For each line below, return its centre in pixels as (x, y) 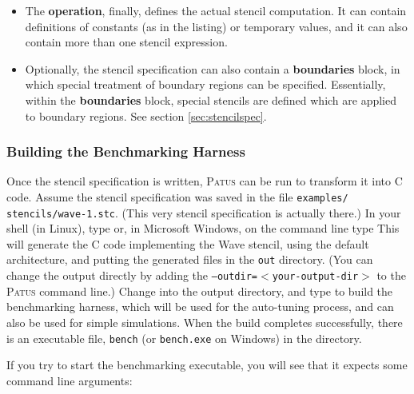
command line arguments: (70, 380)
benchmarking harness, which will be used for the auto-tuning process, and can (200, 306)
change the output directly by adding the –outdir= (132, 275)
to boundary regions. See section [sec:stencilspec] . (146, 115)
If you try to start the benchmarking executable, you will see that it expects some (207, 365)
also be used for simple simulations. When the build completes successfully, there (205, 322)
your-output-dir (315, 277)
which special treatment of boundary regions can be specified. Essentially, (205, 84)
